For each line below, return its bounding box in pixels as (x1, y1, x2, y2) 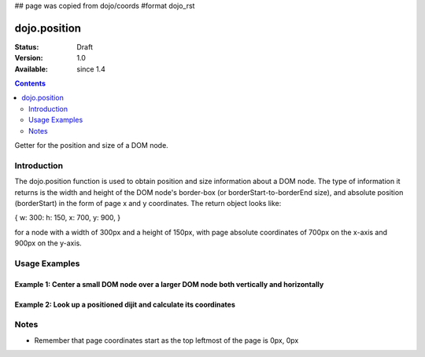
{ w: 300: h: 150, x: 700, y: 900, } (14, 213, 121, 223)
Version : (14, 53, 43, 63)
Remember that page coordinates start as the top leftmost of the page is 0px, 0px (34, 335, 299, 345)
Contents (14, 79, 46, 88)
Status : (14, 42, 39, 51)
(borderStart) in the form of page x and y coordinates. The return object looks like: (14, 198, 282, 208)
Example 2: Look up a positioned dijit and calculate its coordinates (14, 300, 235, 309)
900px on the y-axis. (14, 238, 82, 248)
